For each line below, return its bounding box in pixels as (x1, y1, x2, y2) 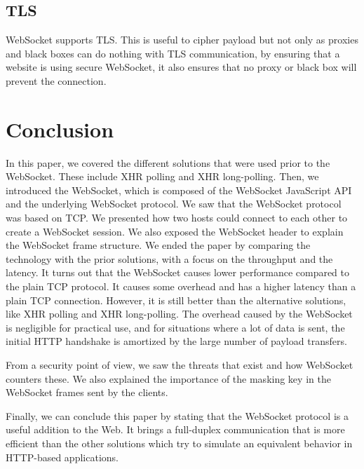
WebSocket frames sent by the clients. (6, 385, 168, 400)
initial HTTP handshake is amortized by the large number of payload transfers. (6, 334, 347, 348)
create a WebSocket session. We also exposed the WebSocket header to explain (6, 224, 344, 238)
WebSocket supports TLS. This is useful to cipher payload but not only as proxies (6, 32, 358, 47)
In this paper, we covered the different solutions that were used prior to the (6, 155, 330, 170)
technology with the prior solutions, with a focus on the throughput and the (6, 251, 333, 266)
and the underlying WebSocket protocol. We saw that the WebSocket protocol (6, 196, 342, 211)
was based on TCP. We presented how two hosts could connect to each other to (6, 210, 348, 225)
